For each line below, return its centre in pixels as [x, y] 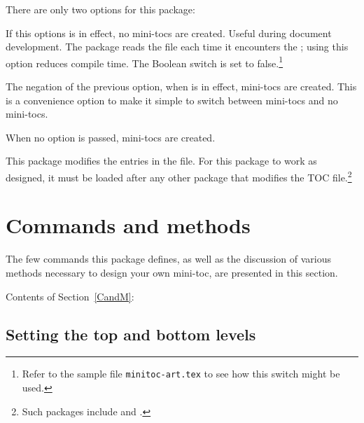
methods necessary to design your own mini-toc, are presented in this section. [172, 272]
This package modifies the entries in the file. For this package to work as [161, 161]
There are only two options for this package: [100, 9]
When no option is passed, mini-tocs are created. [111, 137]
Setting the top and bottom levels [131, 334]
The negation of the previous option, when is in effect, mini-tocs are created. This [181, 86]
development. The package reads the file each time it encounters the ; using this [177, 47]
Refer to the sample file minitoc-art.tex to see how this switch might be [181, 374]
